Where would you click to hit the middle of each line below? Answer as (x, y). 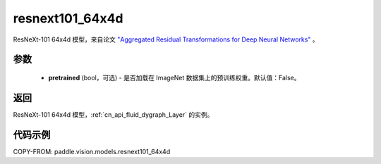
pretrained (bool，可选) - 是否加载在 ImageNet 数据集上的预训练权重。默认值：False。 (174, 77)
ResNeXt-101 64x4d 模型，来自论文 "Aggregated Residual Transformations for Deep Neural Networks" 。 (166, 39)
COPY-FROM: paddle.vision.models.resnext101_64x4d (92, 151)
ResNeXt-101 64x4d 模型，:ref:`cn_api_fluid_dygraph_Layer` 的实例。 (113, 114)
